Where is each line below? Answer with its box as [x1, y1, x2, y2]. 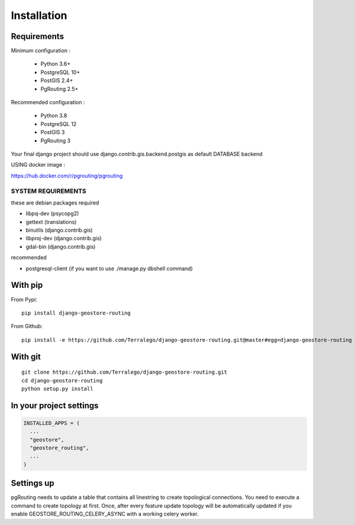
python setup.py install [21, 385, 93, 392]
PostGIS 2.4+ [40, 77, 73, 84]
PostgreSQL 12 [40, 120, 77, 127]
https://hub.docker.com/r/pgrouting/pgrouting [11, 172, 123, 179]
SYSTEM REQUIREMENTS [11, 187, 87, 195]
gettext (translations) [25, 218, 77, 225]
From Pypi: [11, 296, 38, 303]
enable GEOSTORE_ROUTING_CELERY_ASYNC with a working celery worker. [11, 510, 199, 517]
